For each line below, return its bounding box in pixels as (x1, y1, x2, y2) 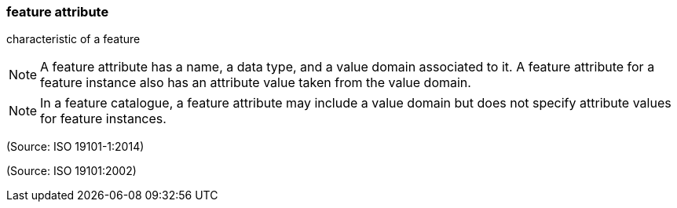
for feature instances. (40, 111, 167, 127)
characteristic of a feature (6, 32, 141, 46)
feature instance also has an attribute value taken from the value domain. (40, 75, 471, 91)
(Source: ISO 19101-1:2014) (6, 140, 145, 154)
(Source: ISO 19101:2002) (6, 164, 137, 178)
